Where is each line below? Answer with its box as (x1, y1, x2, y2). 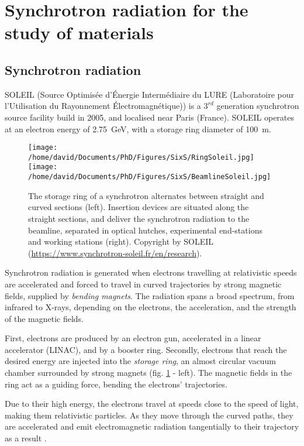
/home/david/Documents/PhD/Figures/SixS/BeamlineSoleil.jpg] (28, 173, 271, 181)
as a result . (5, 432, 47, 444)
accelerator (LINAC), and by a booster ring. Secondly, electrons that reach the (5, 343, 287, 355)
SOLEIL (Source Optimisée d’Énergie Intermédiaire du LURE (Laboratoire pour (5, 88, 295, 100)
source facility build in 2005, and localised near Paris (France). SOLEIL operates (5, 111, 295, 123)
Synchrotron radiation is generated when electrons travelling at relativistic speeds (5, 266, 297, 279)
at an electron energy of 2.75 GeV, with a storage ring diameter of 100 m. (5, 122, 271, 135)
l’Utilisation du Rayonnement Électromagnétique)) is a (5, 100, 201, 112)
